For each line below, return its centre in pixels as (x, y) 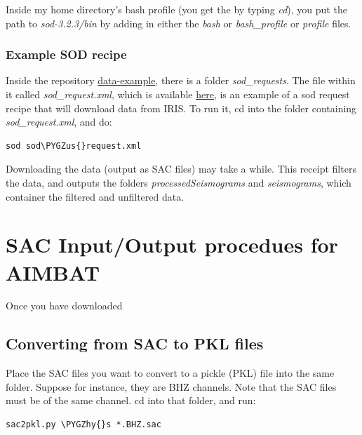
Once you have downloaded (64, 306)
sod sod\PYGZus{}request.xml (74, 146)
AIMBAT (53, 272)
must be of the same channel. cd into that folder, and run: (131, 400)
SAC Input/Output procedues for (172, 245)
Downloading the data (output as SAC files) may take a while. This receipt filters (181, 169)
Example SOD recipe (66, 54)
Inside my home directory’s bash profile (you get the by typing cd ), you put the (176, 9)
